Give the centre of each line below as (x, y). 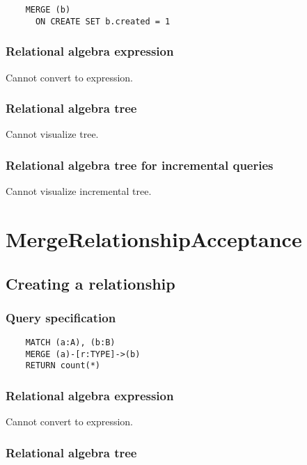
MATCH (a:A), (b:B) (70, 343)
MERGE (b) (48, 10)
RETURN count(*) (63, 366)
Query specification (61, 317)
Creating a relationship (90, 283)
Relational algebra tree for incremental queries (140, 165)
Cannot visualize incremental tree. (79, 191)
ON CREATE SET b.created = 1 (103, 21)
